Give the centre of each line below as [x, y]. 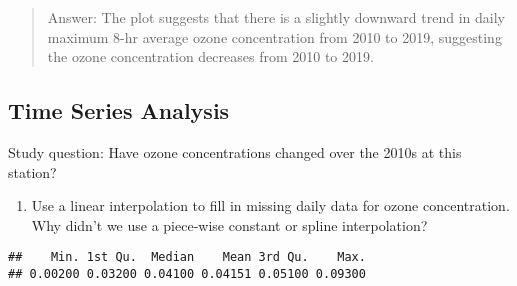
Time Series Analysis [119, 110]
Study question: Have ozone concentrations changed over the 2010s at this [235, 151]
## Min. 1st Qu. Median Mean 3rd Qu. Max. [187, 257]
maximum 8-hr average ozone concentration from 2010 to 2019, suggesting [274, 36]
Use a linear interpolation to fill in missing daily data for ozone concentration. [270, 205]
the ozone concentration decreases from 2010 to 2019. [210, 56]
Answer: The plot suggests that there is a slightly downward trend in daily [276, 17]
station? [32, 171]
